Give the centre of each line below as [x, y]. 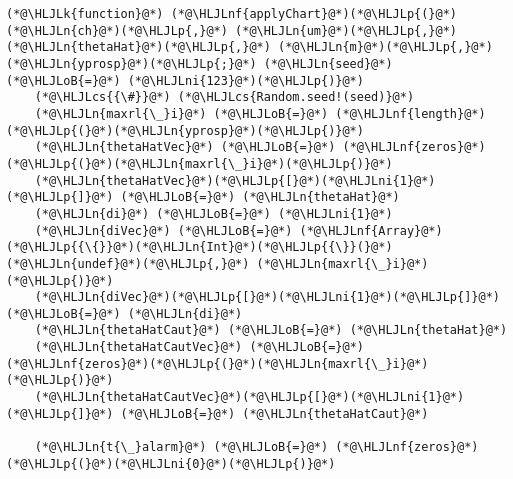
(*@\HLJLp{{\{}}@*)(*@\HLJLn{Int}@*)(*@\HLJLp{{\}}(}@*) [199, 247]
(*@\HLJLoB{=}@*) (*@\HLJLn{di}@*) [124, 313]
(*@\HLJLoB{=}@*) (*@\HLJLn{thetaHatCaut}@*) [274, 413]
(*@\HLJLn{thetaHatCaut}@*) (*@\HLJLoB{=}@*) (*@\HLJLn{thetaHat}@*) [271, 330]
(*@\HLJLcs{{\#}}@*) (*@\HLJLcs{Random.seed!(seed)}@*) [224, 97]
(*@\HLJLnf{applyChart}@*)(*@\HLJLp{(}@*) [314, 14]
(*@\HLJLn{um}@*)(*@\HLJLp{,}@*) [346, 30]
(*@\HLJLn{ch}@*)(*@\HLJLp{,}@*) [117, 30]
